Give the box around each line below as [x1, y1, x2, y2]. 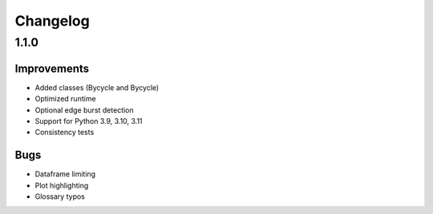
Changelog [14, 12, 90, 30]
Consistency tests [34, 128, 95, 137]
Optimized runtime [34, 94, 96, 104]
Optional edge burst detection [34, 105, 134, 115]
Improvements [14, 61, 90, 75]
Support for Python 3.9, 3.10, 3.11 [34, 116, 144, 125]
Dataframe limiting [34, 169, 96, 179]
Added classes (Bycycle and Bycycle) [34, 82, 160, 92]
